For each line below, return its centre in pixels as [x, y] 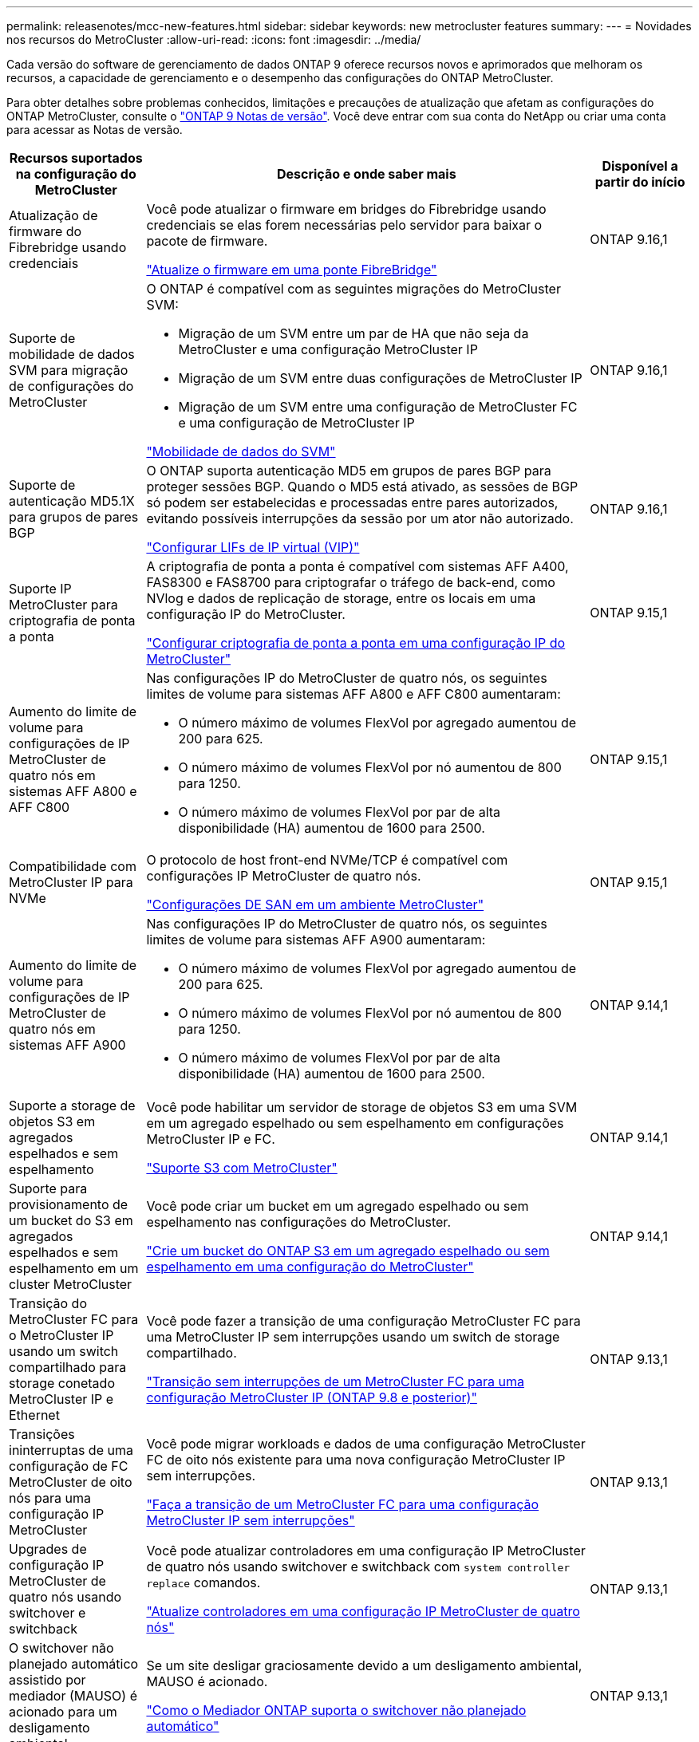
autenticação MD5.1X [72, 501]
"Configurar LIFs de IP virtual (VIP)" [253, 547]
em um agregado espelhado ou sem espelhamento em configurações [355, 1123]
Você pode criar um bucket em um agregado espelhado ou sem [338, 1206]
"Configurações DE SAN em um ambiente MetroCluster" [315, 905]
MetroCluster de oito [71, 1482]
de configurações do [71, 386]
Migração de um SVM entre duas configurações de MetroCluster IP [380, 378]
